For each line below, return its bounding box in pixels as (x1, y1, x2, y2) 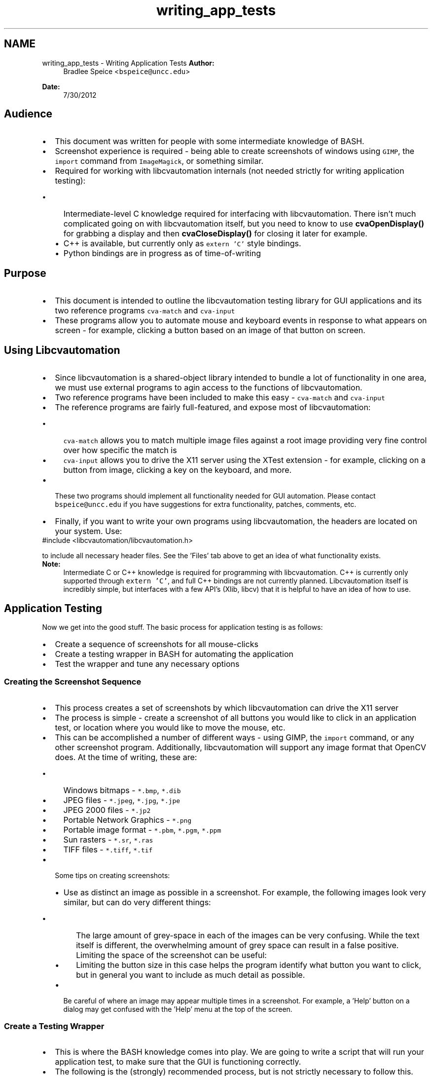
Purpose (4, 267, 46, 279)
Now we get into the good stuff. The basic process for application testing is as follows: (42, 622, 323, 631)
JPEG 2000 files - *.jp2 (63, 805, 151, 815)
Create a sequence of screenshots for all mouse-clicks (55, 639, 258, 649)
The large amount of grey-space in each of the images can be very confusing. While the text (76, 930, 420, 940)
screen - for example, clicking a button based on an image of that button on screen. (55, 325, 365, 336)
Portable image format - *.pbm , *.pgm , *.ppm (63, 824, 221, 835)
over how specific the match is (63, 445, 177, 456)
